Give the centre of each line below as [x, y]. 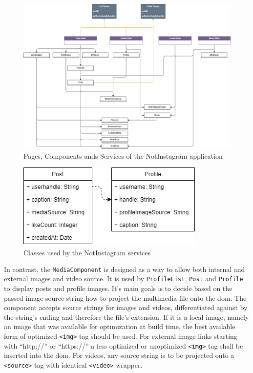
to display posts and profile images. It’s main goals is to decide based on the [118, 288]
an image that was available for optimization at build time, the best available [120, 326]
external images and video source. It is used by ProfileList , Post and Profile [124, 279]
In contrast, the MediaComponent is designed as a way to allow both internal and [125, 269]
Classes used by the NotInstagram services [87, 253]
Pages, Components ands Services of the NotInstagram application [123, 155]
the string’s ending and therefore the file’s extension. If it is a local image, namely [126, 317]
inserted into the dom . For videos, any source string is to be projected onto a [119, 355]
